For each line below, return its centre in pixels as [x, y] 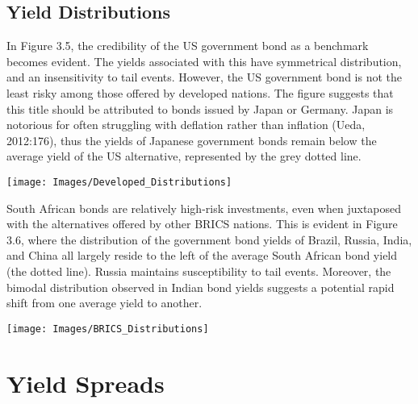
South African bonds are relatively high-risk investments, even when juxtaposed [204, 208]
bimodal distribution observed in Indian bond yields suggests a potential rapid [201, 287]
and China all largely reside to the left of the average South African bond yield [202, 255]
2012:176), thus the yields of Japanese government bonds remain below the [192, 140]
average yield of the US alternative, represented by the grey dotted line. [184, 156]
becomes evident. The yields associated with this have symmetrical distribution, [204, 61]
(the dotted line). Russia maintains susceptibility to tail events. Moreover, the [199, 271]
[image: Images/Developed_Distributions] [119, 182]
